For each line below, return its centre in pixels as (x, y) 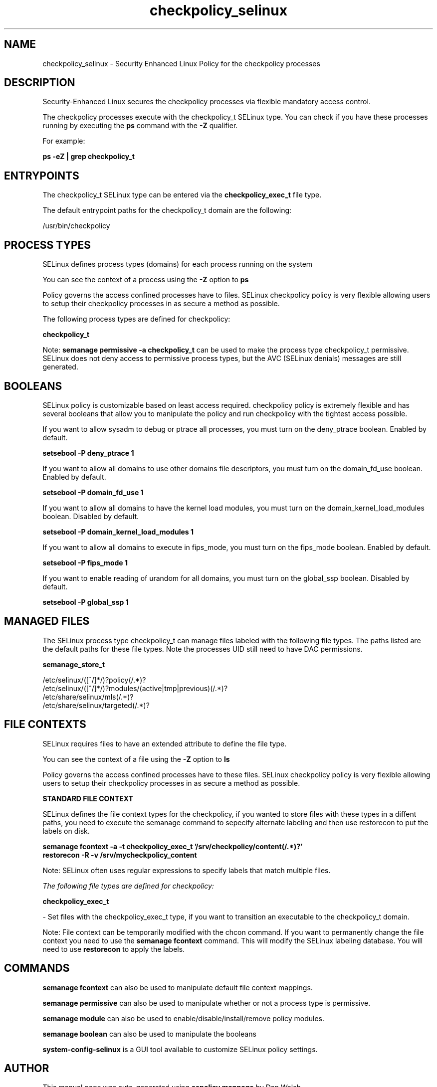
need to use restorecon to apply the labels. (114, 949)
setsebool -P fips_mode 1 (85, 562)
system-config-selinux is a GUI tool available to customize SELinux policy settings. (180, 1049)
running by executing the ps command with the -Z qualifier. (140, 126)
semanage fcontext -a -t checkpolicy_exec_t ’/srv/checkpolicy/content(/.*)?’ (173, 846)
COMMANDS (37, 968)
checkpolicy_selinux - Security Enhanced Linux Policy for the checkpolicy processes (181, 63)
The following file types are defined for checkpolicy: (128, 886)
